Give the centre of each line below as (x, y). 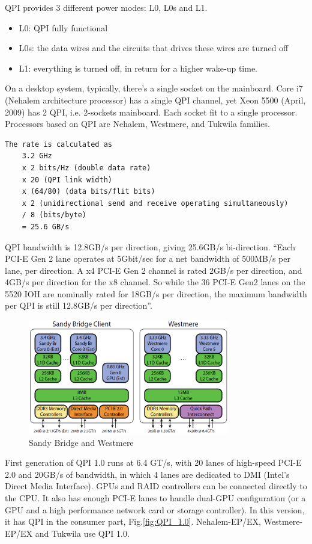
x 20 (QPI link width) (67, 180)
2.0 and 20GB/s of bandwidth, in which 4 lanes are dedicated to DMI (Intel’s (147, 474)
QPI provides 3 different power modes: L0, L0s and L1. (106, 7)
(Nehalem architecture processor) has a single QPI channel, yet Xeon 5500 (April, (155, 100)
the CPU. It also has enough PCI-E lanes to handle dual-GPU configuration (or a (155, 498)
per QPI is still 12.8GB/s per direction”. (79, 305)
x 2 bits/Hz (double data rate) (86, 168)
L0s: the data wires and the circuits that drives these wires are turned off (154, 48)
